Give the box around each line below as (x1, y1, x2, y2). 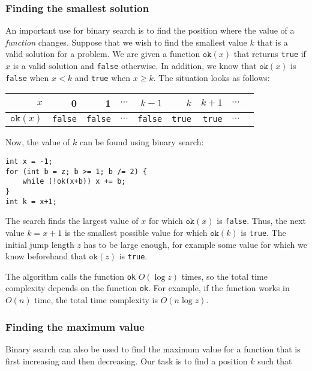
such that (257, 354, 292, 367)
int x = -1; (5, 157, 53, 166)
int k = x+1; (5, 197, 57, 206)
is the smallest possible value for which (64, 226, 208, 238)
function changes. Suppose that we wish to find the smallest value (5, 35, 247, 48)
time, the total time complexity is (34, 294, 158, 306)
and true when (74, 71, 131, 83)
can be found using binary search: (79, 136, 204, 148)
